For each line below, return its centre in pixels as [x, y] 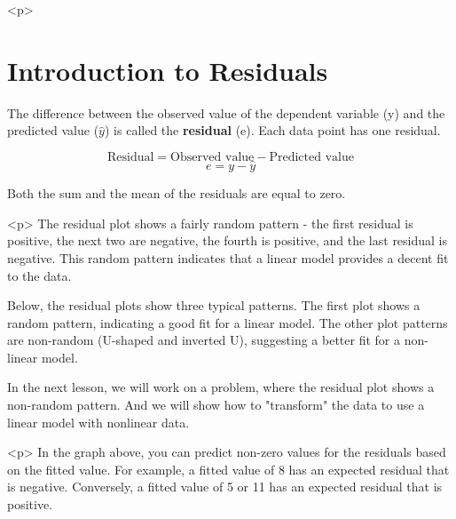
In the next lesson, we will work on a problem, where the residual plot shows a [221, 387]
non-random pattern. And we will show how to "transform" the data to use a [216, 405]
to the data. [39, 275]
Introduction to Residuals [168, 70]
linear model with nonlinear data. [98, 422]
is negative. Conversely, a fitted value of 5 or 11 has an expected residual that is [225, 487]
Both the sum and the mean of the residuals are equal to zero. [177, 193]
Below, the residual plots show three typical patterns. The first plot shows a [214, 305]
